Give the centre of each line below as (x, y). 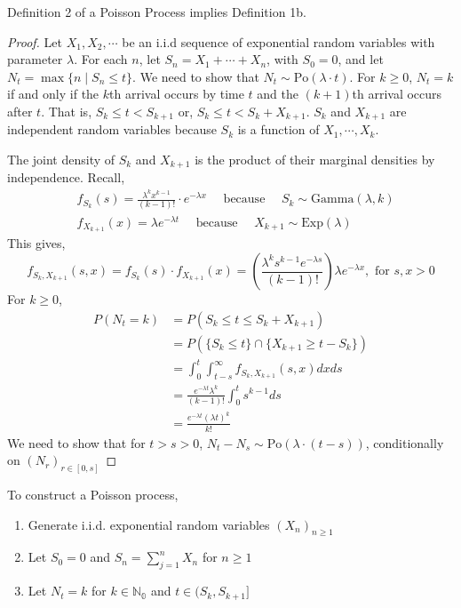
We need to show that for (76, 442)
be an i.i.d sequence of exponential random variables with (278, 41)
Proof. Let (35, 41)
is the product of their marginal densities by (315, 160)
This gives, (36, 243)
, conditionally (405, 442)
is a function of (278, 129)
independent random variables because (112, 129)
